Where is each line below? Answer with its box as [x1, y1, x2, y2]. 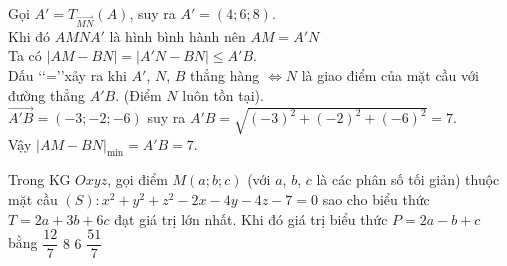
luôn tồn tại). [182, 84, 264, 105]
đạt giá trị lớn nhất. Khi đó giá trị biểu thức [114, 208, 388, 229]
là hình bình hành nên [109, 25, 246, 46]
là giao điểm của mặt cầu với [301, 64, 479, 85]
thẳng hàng [190, 64, 260, 85]
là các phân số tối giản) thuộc [316, 169, 500, 190]
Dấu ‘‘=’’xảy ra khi [8, 64, 127, 85]
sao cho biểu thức [322, 189, 430, 209]
